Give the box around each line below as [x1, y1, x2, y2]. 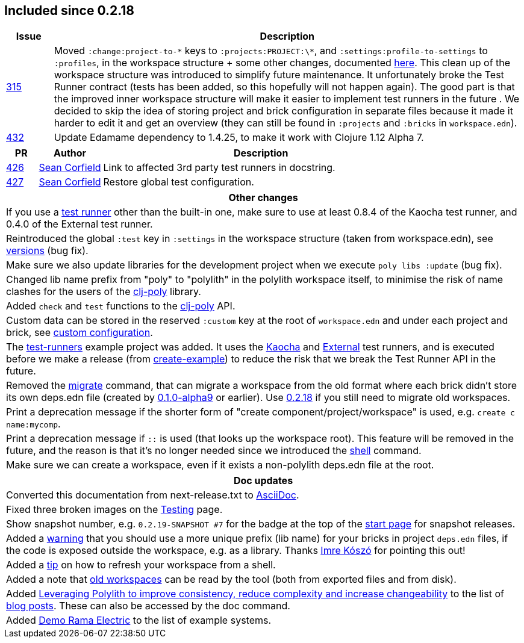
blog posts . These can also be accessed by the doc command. [6, 600, 290, 612]
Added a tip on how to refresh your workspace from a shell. [6, 559, 276, 571]
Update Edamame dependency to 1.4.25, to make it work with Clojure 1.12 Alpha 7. [54, 131, 424, 144]
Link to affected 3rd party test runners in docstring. [103, 161, 335, 174]
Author [53, 147, 87, 160]
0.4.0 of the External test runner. [6, 218, 153, 231]
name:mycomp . [6, 418, 61, 430]
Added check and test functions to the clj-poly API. [6, 300, 235, 312]
